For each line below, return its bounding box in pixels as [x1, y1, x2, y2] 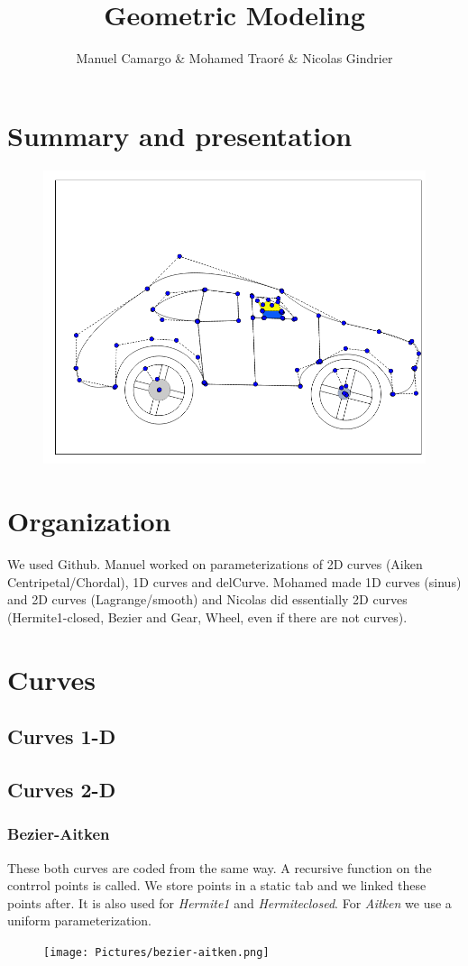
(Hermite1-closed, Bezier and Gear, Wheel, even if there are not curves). [7, 607, 408, 626]
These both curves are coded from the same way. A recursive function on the [7, 858, 432, 877]
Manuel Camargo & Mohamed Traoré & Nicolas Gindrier [76, 49, 393, 68]
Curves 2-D [7, 775, 116, 803]
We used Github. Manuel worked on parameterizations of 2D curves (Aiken [7, 554, 423, 573]
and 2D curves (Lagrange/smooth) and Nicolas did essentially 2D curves [7, 590, 408, 609]
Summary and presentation [7, 116, 353, 153]
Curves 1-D [7, 722, 116, 750]
